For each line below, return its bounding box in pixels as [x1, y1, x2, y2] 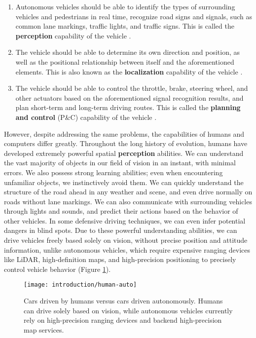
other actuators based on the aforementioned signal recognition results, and [15, 92, 244, 103]
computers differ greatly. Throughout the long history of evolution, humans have [4, 138, 248, 149]
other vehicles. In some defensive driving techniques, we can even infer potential [4, 215, 246, 225]
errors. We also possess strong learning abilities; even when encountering [4, 167, 223, 177]
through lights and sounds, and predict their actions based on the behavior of [4, 206, 238, 216]
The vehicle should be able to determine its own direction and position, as [15, 47, 240, 57]
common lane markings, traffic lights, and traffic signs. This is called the [15, 21, 234, 31]
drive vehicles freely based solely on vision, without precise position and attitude [4, 235, 248, 245]
